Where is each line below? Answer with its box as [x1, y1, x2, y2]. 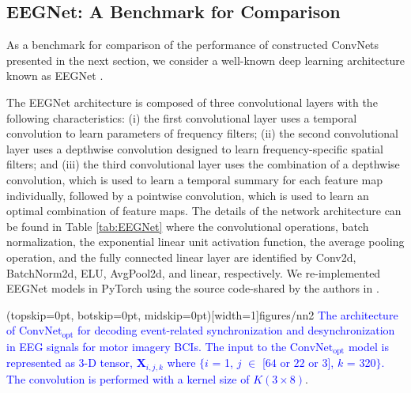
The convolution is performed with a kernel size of [6, 370, 250, 387]
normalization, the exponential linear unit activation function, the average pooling [6, 233, 405, 250]
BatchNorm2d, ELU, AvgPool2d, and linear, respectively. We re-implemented [6, 264, 381, 281]
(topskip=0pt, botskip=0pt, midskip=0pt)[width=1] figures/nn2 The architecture [6, 306, 398, 323]
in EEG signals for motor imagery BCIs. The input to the [6, 338, 287, 354]
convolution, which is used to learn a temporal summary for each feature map [6, 171, 383, 187]
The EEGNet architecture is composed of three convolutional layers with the [6, 93, 378, 110]
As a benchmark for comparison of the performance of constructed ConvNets [6, 36, 379, 53]
